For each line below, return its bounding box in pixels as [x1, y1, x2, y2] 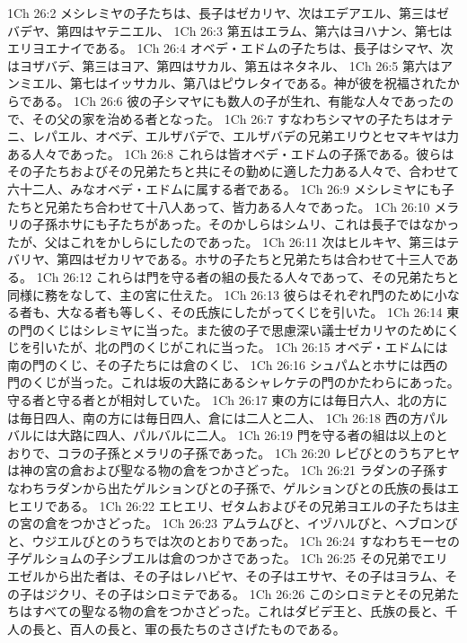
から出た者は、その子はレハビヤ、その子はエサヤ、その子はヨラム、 [44, 567, 445, 585]
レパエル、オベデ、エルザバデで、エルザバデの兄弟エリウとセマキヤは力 [31, 127, 460, 145]
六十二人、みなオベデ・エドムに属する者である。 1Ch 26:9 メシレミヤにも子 [7, 179, 454, 198]
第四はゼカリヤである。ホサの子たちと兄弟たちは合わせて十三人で [56, 250, 446, 269]
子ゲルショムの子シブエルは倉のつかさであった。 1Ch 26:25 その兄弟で [7, 549, 423, 568]
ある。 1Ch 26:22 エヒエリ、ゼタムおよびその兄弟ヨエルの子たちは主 [57, 496, 460, 515]
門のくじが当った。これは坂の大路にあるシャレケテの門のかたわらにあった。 [7, 373, 460, 392]
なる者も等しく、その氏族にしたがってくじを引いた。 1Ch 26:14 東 [69, 303, 460, 321]
